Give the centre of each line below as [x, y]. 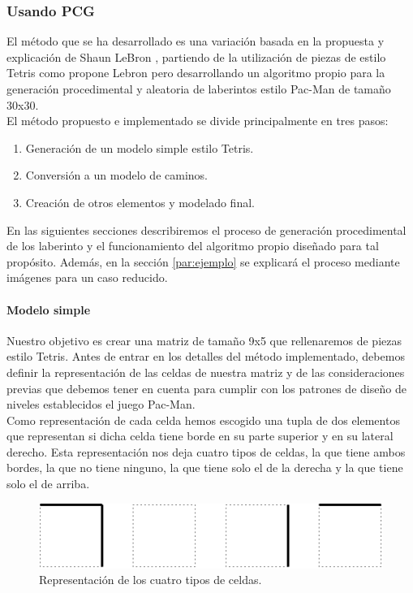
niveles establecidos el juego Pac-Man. [101, 404]
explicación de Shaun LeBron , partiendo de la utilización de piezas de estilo [196, 56]
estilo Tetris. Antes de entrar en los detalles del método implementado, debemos [206, 356]
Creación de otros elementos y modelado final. [140, 202]
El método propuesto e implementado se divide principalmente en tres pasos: [198, 121]
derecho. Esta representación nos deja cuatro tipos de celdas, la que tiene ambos [206, 451]
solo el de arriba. [48, 484]
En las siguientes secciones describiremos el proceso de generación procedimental [206, 229]
